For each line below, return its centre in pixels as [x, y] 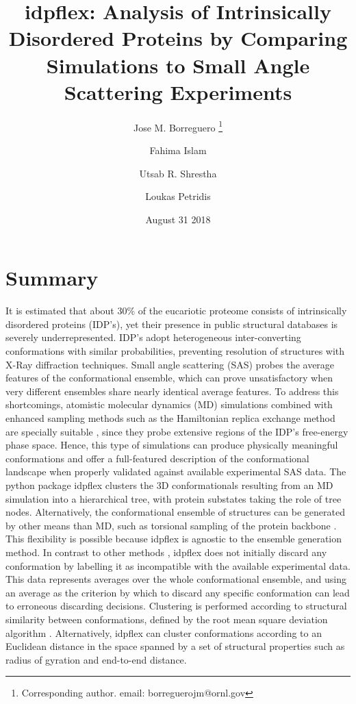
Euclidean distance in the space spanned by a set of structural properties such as [175, 646]
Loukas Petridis [178, 196]
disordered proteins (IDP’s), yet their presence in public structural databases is [172, 324]
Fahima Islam [178, 150]
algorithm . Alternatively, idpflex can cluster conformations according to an [164, 632]
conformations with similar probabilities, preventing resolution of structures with [175, 351]
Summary [52, 278]
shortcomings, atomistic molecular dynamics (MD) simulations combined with [169, 404]
